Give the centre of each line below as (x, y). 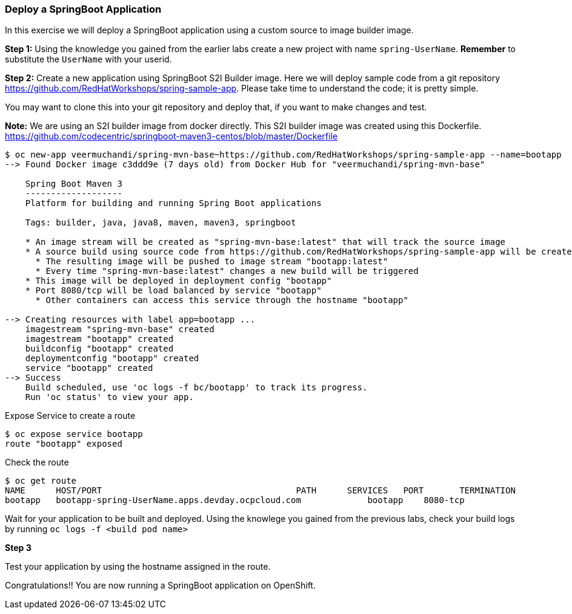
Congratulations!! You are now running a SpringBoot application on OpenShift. (160, 586)
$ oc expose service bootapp (74, 434)
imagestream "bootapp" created (99, 339)
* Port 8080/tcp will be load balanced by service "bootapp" (173, 291)
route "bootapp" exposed (64, 444)
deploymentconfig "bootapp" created (112, 359)
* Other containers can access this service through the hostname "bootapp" (222, 300)
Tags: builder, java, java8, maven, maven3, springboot (161, 223)
